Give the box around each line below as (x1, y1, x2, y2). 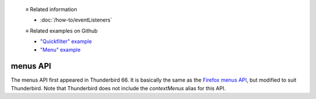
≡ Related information (25, 6, 77, 13)
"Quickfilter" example (40, 38, 92, 45)
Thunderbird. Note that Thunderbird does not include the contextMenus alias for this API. (11, 84, 226, 91)
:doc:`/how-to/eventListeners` (40, 16, 112, 23)
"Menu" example (40, 46, 81, 53)
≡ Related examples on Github (25, 27, 98, 34)
